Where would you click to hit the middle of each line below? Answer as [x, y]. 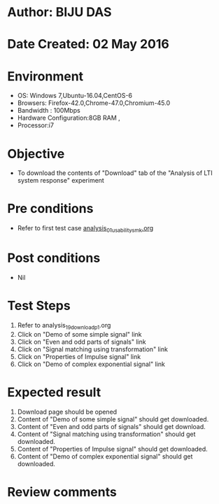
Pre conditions [50, 209]
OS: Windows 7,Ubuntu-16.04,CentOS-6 [75, 96]
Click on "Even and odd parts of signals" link [82, 342]
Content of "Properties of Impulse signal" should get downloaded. [112, 449]
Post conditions [54, 258]
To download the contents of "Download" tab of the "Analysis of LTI [115, 173]
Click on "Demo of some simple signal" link [79, 334]
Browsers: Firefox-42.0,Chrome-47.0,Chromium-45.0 [94, 103]
